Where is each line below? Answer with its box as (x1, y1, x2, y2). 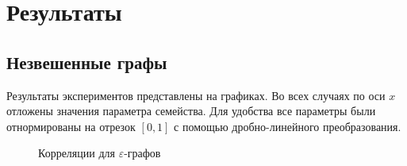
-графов (124, 145, 161, 161)
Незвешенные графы (6, 49, 167, 74)
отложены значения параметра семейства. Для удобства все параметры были (6, 102, 376, 119)
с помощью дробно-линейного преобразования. (174, 118, 401, 134)
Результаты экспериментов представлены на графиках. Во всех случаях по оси (6, 87, 386, 103)
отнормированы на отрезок (6, 118, 136, 134)
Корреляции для (38, 145, 115, 161)
